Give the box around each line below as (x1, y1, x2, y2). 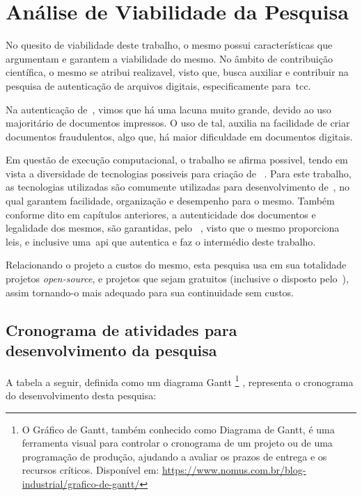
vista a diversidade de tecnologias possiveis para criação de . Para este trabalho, (6, 166, 352, 180)
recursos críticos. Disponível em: (22, 463, 159, 477)
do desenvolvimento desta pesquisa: (6, 388, 157, 403)
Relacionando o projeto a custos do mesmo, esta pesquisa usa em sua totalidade (6, 257, 347, 272)
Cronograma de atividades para (6, 319, 237, 340)
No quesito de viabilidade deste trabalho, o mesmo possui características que (6, 38, 333, 52)
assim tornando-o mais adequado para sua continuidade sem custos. (6, 285, 294, 299)
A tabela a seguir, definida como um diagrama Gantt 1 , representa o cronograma (6, 372, 354, 389)
